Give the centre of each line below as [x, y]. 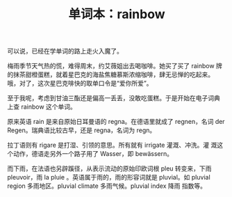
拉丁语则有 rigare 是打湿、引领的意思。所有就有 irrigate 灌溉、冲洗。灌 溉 [112, 145]
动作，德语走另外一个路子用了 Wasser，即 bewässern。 [93, 154]
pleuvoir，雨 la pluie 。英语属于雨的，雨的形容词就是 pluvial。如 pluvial [109, 178]
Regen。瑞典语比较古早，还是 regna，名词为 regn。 [82, 130]
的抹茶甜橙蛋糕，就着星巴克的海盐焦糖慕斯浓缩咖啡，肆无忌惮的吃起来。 [110, 74]
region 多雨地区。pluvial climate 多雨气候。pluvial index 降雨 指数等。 [107, 186]
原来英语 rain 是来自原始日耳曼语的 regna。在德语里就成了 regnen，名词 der [116, 122]
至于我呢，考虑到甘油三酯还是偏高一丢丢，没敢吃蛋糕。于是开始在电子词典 [114, 98]
